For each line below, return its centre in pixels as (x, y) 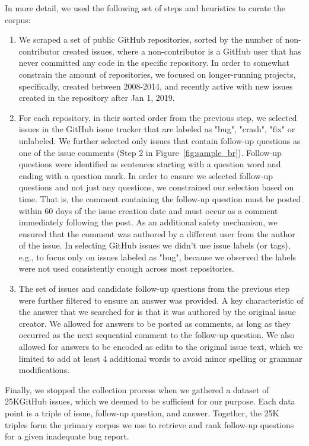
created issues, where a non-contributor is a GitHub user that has (182, 51)
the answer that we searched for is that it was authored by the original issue (157, 312)
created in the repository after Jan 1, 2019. (97, 98)
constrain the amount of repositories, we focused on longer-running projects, (157, 74)
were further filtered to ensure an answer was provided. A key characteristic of (161, 300)
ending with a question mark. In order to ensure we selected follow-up (146, 175)
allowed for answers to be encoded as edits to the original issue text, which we (161, 347)
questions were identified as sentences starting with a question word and (150, 164)
